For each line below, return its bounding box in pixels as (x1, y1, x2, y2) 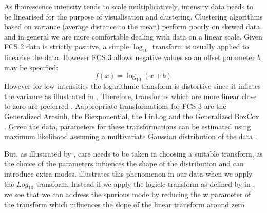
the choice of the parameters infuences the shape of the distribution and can (4, 158, 244, 169)
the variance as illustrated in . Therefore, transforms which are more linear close (4, 90, 257, 101)
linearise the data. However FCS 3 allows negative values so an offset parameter (4, 52, 255, 63)
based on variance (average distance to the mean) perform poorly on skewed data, (4, 21, 262, 32)
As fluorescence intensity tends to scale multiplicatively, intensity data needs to (4, 1, 254, 11)
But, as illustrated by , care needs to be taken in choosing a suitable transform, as (4, 148, 263, 159)
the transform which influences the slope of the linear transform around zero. (4, 199, 246, 209)
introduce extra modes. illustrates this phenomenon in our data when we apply (4, 168, 253, 179)
